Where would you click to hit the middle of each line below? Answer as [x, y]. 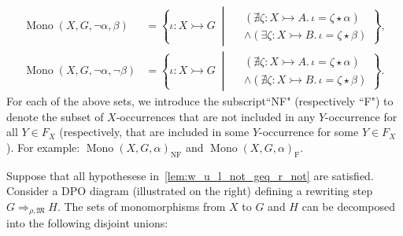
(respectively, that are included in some [154, 132]
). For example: [43, 147]
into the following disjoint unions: [87, 223]
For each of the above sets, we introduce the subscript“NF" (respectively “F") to [200, 101]
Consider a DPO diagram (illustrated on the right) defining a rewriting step [190, 191]
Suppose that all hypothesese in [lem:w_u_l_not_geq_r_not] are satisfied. [190, 175]
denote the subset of [55, 116]
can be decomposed [348, 206]
